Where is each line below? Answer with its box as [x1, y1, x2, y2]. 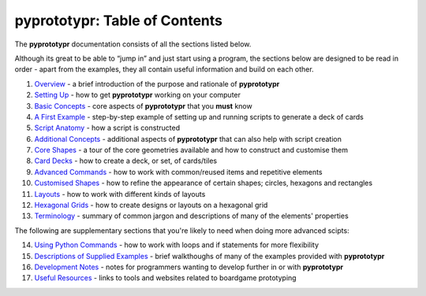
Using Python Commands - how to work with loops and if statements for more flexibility [34, 240, 319, 250]
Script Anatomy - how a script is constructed [34, 123, 181, 133]
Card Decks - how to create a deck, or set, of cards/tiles [34, 156, 217, 165]
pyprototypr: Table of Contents [14, 12, 222, 29]
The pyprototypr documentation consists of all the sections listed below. [14, 39, 252, 49]
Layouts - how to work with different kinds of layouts [34, 189, 206, 198]
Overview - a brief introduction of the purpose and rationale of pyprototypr [34, 79, 280, 88]
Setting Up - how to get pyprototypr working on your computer [34, 91, 241, 100]
